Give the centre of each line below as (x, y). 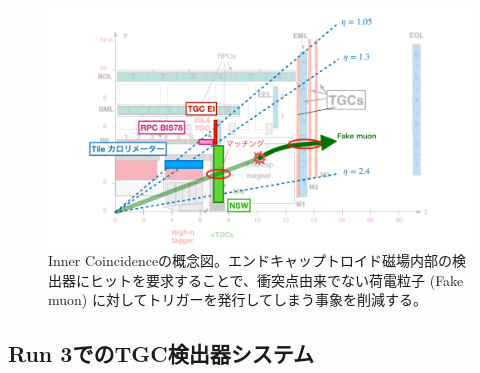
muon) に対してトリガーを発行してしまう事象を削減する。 (238, 299)
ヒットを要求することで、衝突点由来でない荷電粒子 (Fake (276, 279)
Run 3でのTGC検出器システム (161, 353)
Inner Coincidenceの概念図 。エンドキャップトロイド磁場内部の (250, 260)
